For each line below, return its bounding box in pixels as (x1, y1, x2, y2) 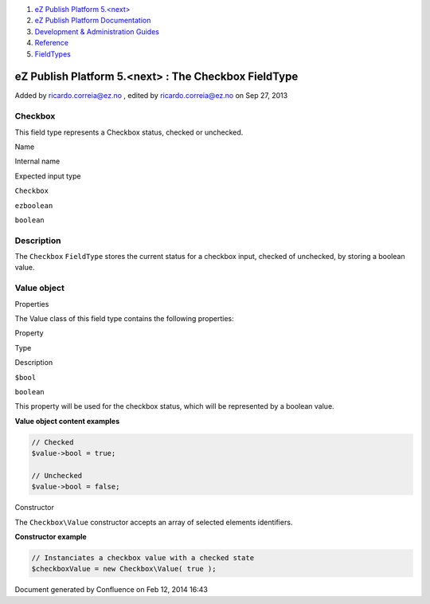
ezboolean (14, 201, 53, 210)
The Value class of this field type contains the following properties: (14, 314, 234, 324)
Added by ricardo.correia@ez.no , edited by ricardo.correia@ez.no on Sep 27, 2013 (14, 91, 288, 100)
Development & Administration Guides (34, 26, 159, 36)
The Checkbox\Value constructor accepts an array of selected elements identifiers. (14, 517, 293, 527)
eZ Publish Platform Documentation (34, 16, 151, 25)
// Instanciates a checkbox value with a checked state (31, 554, 255, 563)
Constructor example (14, 532, 87, 542)
